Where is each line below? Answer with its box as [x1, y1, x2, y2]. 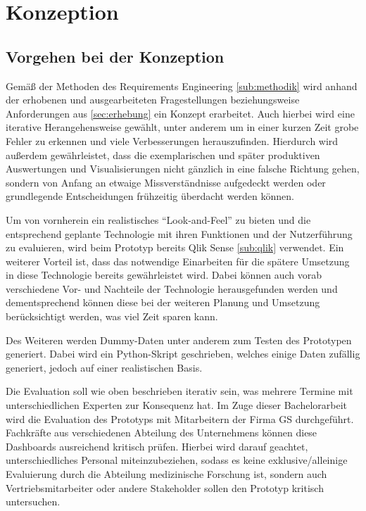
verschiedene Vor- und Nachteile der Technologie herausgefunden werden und [6, 281, 338, 296]
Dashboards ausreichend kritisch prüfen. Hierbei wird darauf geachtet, [6, 439, 308, 453]
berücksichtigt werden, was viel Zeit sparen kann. [6, 309, 218, 324]
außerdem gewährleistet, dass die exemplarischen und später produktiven [6, 147, 320, 162]
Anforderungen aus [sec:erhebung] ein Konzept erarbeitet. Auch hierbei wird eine [6, 106, 355, 120]
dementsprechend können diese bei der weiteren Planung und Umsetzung [6, 295, 320, 310]
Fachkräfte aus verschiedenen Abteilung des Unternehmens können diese [6, 425, 317, 440]
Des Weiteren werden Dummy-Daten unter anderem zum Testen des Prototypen [6, 332, 352, 347]
